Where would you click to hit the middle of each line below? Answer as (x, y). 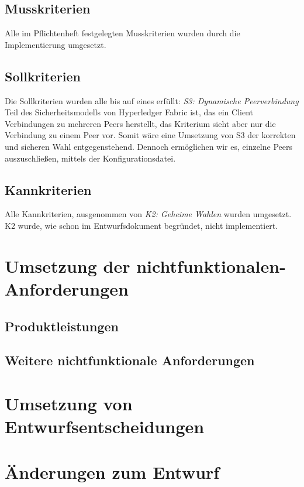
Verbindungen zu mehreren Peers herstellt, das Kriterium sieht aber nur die (140, 123)
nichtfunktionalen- (211, 265)
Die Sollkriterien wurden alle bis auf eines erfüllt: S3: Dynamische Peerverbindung (152, 100)
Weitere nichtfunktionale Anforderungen (130, 360)
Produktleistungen (62, 326)
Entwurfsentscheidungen (105, 426)
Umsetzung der (68, 265)
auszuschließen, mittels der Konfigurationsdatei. (90, 158)
